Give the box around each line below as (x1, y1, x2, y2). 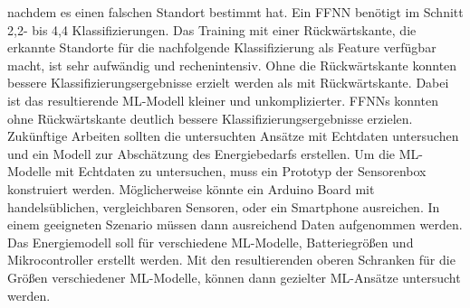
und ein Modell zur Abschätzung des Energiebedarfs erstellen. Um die (7, 144, 396, 163)
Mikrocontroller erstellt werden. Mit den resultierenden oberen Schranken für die (7, 250, 456, 269)
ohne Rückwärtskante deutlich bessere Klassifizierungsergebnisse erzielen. (7, 108, 413, 127)
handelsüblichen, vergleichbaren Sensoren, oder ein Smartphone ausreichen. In (7, 197, 440, 216)
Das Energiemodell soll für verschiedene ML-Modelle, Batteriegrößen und (7, 232, 414, 251)
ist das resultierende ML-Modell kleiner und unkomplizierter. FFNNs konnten (7, 90, 438, 109)
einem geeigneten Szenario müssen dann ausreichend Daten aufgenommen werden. (7, 215, 463, 234)
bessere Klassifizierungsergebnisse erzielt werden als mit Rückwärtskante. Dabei (7, 73, 449, 92)
